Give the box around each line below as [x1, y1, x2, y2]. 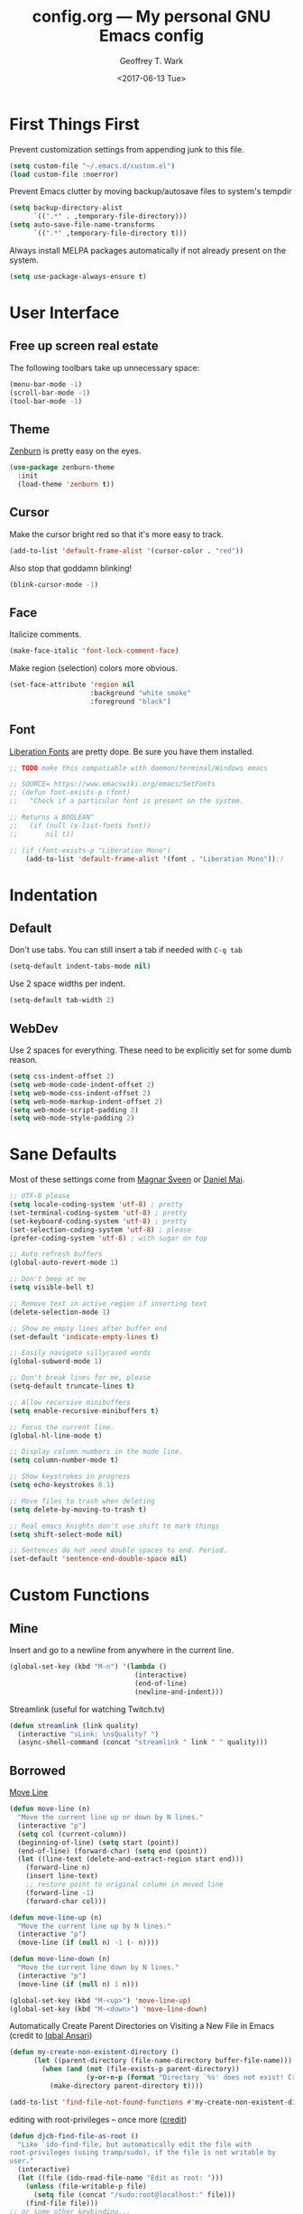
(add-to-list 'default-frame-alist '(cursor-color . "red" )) [9, 546, 244, 555]
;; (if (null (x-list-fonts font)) [9, 821, 151, 830]
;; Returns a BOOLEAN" [9, 813, 95, 823]
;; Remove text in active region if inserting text [9, 1298, 207, 1308]
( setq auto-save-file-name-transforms [9, 220, 155, 229]
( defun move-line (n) [9, 1804, 91, 1814]
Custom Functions [9, 1585, 151, 1605]
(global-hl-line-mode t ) [9, 1431, 103, 1440]
